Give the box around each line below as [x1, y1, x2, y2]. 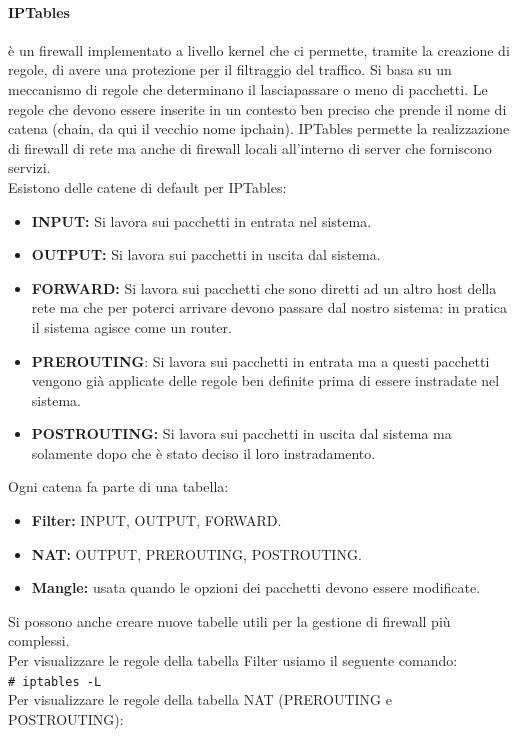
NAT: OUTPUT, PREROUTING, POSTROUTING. [31, 543, 362, 564]
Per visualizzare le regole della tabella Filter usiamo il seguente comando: [8, 650, 458, 671]
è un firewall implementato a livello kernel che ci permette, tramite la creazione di [8, 39, 510, 60]
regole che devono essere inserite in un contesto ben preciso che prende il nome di [8, 98, 507, 119]
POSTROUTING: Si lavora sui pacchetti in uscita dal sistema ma [31, 423, 452, 444]
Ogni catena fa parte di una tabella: [8, 476, 229, 497]
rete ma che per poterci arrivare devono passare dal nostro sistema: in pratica [31, 297, 507, 318]
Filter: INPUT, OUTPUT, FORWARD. [31, 510, 282, 531]
